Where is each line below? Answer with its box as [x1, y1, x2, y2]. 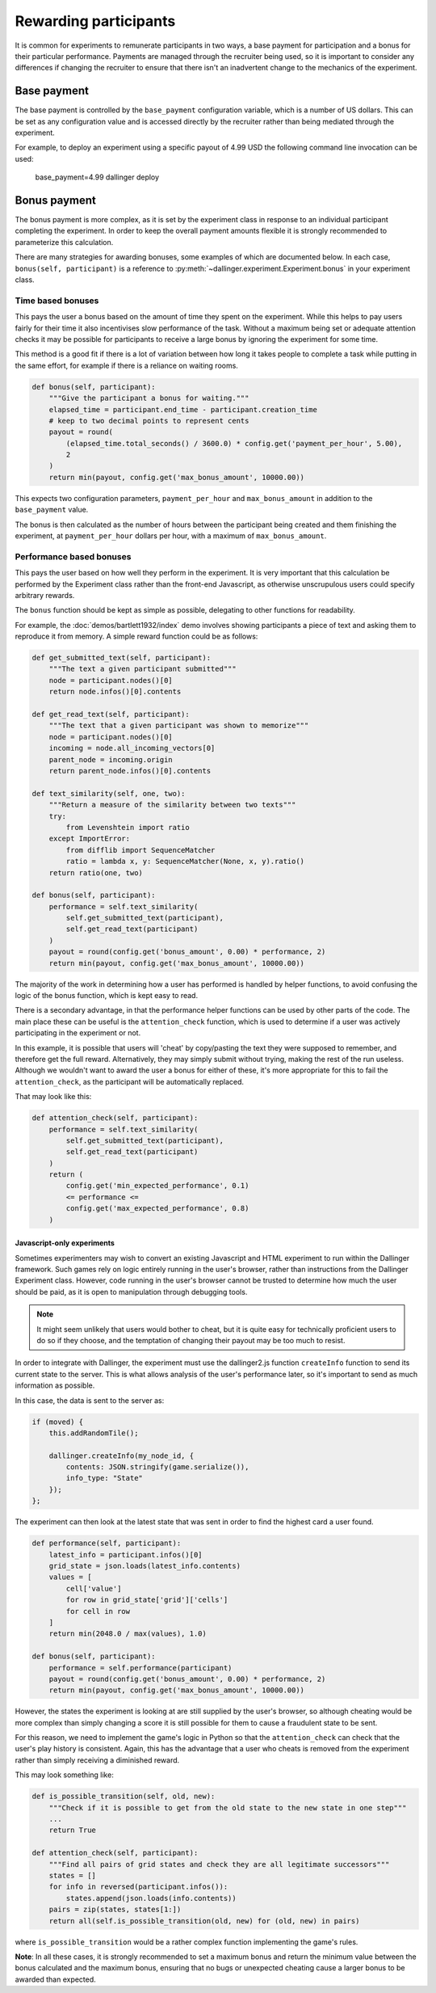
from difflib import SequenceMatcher [65, 845, 216, 854]
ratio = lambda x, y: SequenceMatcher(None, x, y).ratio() [65, 857, 305, 866]
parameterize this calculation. [15, 237, 114, 246]
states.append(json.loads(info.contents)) [65, 1894, 237, 1902]
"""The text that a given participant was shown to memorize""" [48, 721, 309, 731]
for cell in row [65, 1607, 131, 1616]
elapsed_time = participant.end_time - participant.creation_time [48, 405, 318, 414]
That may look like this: [15, 1092, 92, 1102]
